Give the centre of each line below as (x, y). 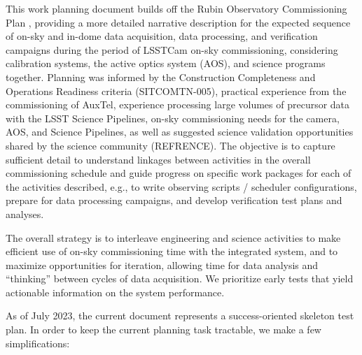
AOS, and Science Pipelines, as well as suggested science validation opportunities (180, 132)
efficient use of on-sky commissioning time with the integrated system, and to (172, 251)
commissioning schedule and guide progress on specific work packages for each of (179, 173)
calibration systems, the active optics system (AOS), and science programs (166, 63)
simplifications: (38, 343)
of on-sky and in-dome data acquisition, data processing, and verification (162, 36)
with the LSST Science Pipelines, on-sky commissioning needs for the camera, (173, 118)
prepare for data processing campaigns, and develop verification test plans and (174, 200)
